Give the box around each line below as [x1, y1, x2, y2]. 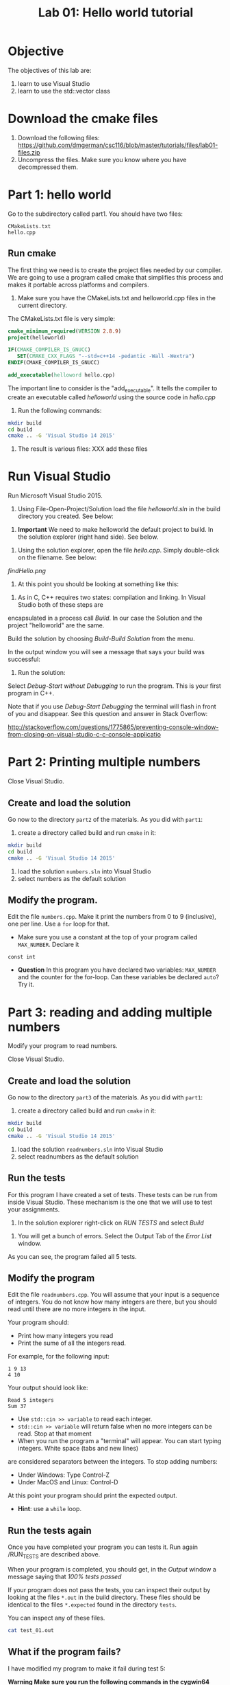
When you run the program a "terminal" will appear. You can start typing [17, 1437, 222, 1445]
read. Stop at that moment [17, 1429, 92, 1438]
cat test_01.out [8, 1627, 54, 1634]
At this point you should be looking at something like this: [17, 580, 179, 588]
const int [8, 954, 36, 961]
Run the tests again [8, 1524, 92, 1537]
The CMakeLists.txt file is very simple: [8, 314, 116, 322]
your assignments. [8, 1205, 60, 1214]
